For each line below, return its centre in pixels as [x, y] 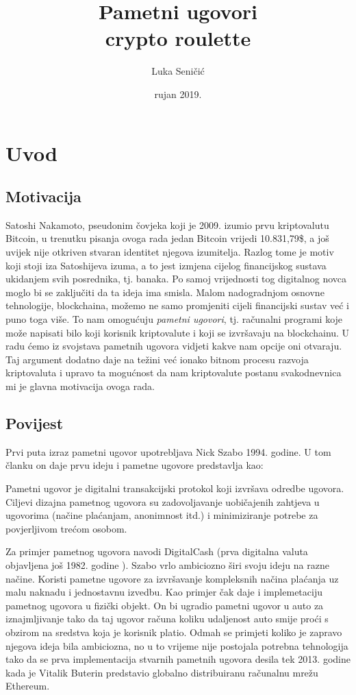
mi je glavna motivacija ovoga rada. [80, 386]
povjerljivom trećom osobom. [66, 528]
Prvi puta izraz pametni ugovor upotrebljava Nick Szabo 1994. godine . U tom [168, 451]
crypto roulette [178, 38]
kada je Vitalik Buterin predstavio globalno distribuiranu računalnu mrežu [162, 672]
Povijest [35, 423]
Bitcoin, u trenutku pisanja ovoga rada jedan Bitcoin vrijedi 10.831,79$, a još [167, 238]
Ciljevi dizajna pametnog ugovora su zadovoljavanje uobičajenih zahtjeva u [163, 501]
